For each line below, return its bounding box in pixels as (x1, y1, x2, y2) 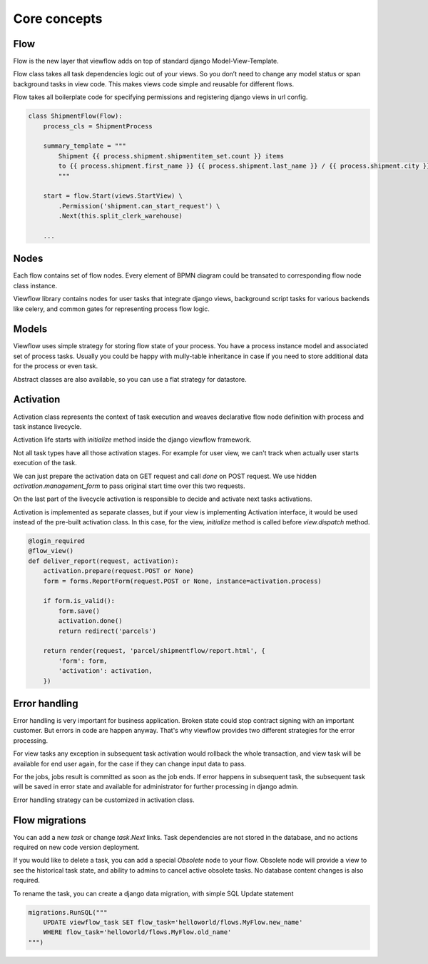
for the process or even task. (13, 362, 98, 370)
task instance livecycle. (13, 422, 82, 431)
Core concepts (13, 11, 103, 26)
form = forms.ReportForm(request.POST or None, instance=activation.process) (43, 577, 322, 585)
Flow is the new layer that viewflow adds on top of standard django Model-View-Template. (13, 57, 279, 66)
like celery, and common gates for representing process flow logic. (13, 304, 210, 313)
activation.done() (58, 617, 123, 625)
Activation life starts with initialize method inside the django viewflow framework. (13, 435, 252, 444)
